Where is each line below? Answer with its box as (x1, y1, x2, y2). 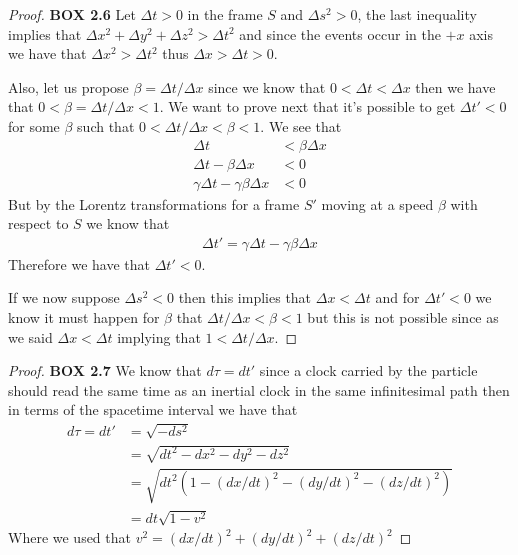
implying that (117, 326, 201, 347)
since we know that (208, 76, 326, 97)
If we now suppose (8, 287, 120, 308)
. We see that (260, 115, 342, 136)
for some (8, 115, 60, 136)
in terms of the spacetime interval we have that (8, 399, 298, 420)
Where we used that (8, 527, 131, 548)
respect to (8, 213, 69, 234)
